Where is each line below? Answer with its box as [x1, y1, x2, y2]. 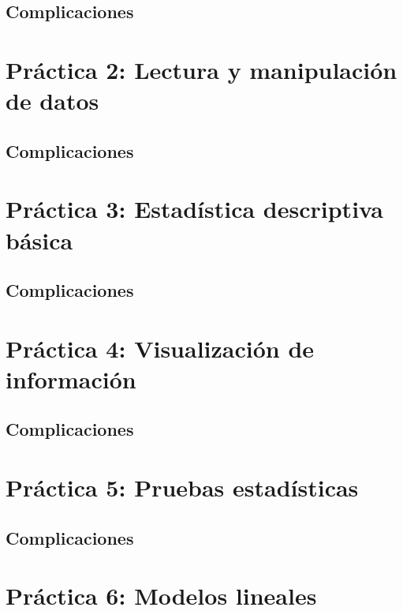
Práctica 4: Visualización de [6, 332, 315, 364]
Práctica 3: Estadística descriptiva [6, 193, 383, 225]
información [6, 362, 136, 395]
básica [6, 223, 73, 256]
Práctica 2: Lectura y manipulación [6, 53, 397, 85]
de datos [6, 84, 99, 117]
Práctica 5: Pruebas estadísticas [6, 471, 359, 503]
